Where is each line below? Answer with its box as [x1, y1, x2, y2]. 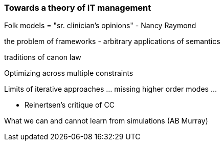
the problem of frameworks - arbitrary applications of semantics [4, 37, 220, 46]
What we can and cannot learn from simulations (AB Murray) [4, 116, 208, 126]
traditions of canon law [4, 53, 81, 62]
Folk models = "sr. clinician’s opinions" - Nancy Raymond [4, 21, 196, 30]
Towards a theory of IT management [4, 3, 151, 13]
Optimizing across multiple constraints [4, 69, 133, 78]
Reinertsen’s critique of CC [25, 100, 115, 110]
